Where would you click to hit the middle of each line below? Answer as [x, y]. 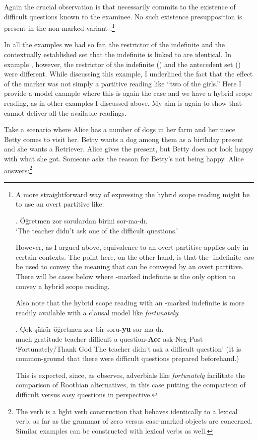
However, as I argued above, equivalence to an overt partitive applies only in [132, 247]
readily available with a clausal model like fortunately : [98, 312]
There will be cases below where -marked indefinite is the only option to [125, 276]
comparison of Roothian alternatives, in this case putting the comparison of [130, 385]
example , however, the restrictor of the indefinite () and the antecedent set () [123, 64]
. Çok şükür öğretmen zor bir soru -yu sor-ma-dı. [90, 329]
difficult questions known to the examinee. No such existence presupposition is [123, 16]
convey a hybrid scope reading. [63, 286]
